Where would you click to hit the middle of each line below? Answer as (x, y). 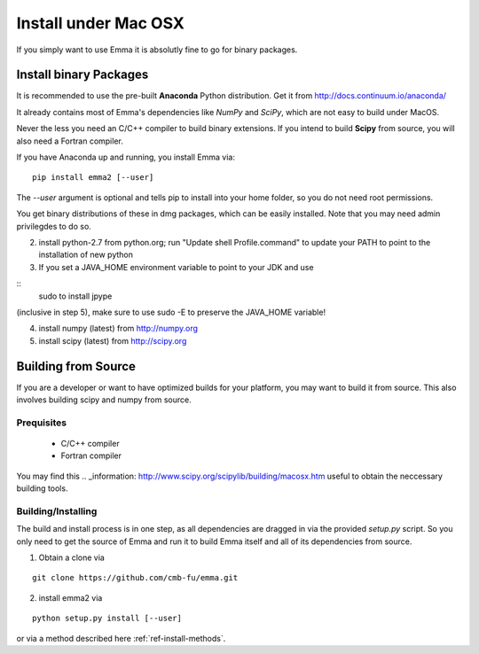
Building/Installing (57, 511)
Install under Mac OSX (101, 23)
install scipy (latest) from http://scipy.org (113, 340)
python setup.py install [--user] (107, 619)
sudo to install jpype (75, 296)
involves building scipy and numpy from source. (104, 400)
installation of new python (86, 255)
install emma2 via (71, 597)
